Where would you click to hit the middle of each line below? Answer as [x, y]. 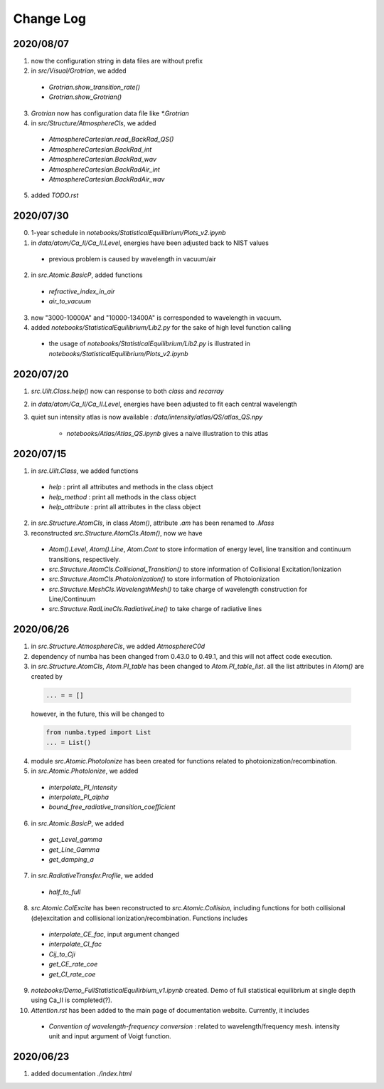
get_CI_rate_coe [72, 974]
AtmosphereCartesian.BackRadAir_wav [107, 179]
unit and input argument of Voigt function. [110, 1036]
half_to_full [65, 892]
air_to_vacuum [70, 301]
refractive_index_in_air [82, 291]
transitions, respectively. [85, 559]
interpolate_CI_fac [75, 944]
